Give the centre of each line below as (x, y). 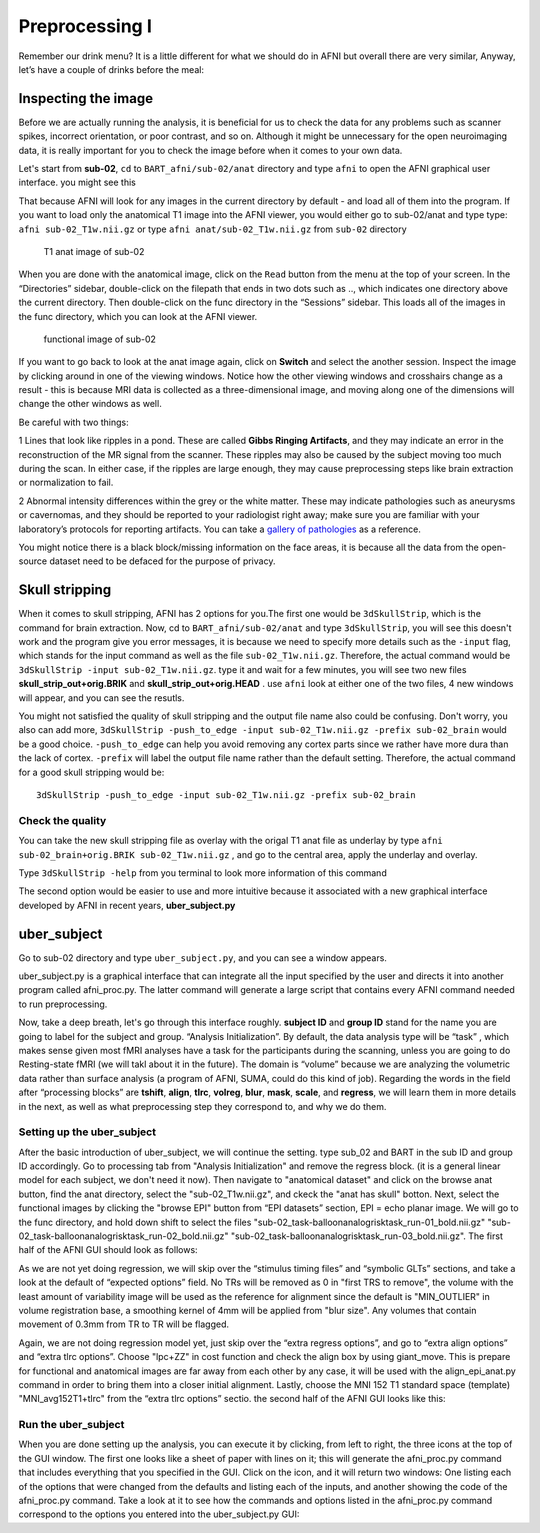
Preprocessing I (85, 26)
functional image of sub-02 (100, 339)
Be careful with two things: (73, 422)
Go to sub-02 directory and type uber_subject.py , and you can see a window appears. (202, 957)
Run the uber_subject (71, 1425)
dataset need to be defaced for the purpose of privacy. (162, 561)
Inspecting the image (86, 98)
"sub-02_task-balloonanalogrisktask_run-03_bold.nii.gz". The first (367, 1236)
